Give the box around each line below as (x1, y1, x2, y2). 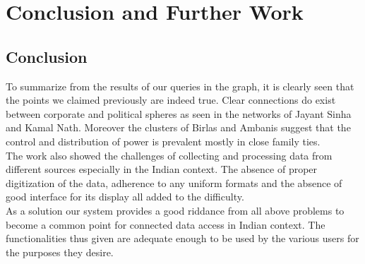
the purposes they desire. (6, 244, 114, 259)
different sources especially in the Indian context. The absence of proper (6, 162, 318, 176)
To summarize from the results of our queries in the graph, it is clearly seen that (6, 78, 354, 93)
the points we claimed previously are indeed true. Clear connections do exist (6, 92, 336, 107)
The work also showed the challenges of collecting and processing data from (6, 148, 333, 162)
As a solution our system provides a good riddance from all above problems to (6, 203, 345, 217)
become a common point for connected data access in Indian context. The (6, 217, 325, 232)
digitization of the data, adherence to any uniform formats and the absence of (6, 175, 342, 190)
